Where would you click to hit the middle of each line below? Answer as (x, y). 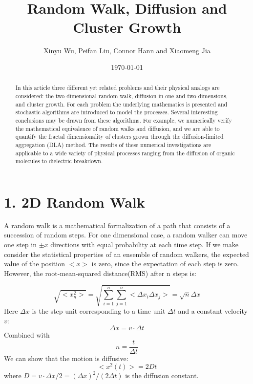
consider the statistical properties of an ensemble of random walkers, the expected (126, 254)
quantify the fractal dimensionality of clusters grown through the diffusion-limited (119, 137)
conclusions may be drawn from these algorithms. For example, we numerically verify (124, 120)
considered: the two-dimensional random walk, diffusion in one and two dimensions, (121, 96)
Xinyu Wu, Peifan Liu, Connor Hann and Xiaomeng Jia (127, 51)
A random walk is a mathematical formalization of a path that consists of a (117, 225)
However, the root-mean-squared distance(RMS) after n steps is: (100, 273)
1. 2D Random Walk (74, 202)
